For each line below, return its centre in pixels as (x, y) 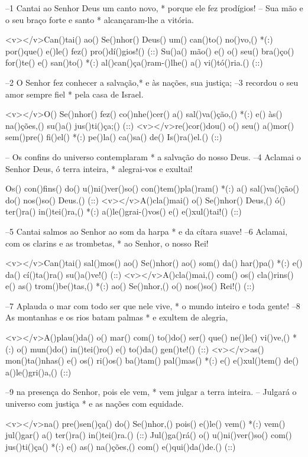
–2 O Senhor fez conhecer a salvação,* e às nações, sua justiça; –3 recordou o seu (152, 82)
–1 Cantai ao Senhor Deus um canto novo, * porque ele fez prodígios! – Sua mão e (154, 8)
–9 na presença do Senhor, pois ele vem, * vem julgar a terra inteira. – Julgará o (151, 392)
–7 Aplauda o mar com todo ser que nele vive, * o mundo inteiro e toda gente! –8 (153, 305)
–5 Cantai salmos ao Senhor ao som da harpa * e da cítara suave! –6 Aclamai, (147, 231)
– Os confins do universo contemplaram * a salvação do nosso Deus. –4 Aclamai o (153, 156)
